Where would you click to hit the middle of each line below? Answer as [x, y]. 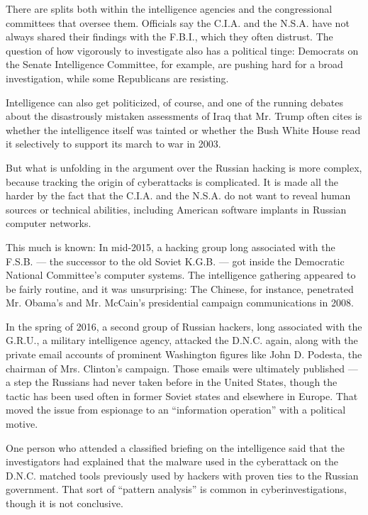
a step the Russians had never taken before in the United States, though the [172, 382]
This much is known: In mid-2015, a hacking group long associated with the [171, 247]
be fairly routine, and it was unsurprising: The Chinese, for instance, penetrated [180, 288]
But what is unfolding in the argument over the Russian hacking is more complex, [184, 167]
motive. [22, 424]
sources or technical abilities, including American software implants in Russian [176, 209]
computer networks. [49, 223]
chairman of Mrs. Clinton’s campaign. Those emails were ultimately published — [182, 368]
